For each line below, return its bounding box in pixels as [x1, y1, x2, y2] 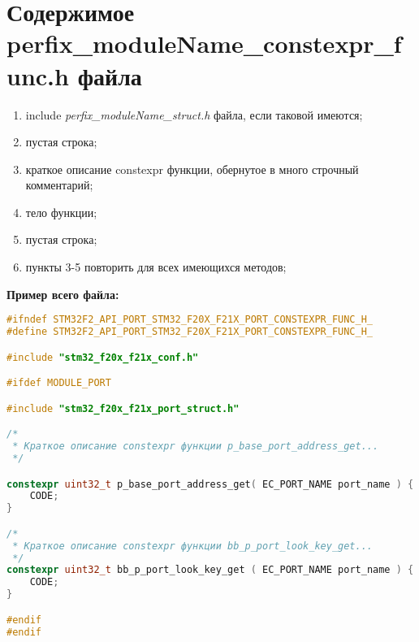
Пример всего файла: [6, 285, 119, 302]
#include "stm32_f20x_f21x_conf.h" [6, 351, 199, 363]
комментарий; [25, 176, 93, 193]
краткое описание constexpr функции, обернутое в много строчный [25, 160, 359, 177]
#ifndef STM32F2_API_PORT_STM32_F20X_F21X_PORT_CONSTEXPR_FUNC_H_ [6, 314, 374, 326]
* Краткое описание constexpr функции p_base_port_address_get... [12, 440, 379, 453]
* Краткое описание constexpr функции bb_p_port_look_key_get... [12, 540, 374, 552]
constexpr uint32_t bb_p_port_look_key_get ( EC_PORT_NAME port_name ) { [6, 564, 414, 576]
